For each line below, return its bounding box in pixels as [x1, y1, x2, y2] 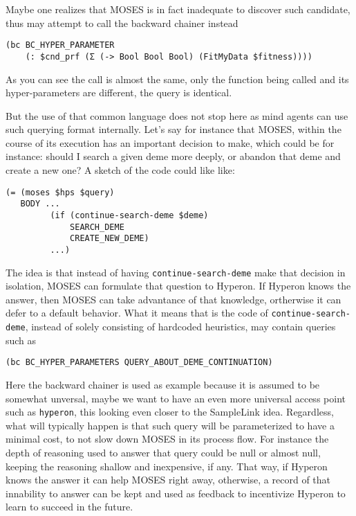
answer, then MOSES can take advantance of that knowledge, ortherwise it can [6, 292, 341, 306]
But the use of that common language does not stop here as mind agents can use [6, 108, 348, 123]
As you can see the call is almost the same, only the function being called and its [6, 71, 349, 86]
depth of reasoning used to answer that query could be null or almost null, [6, 445, 321, 460]
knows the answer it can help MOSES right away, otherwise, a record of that [6, 472, 331, 487]
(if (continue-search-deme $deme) [50, 210, 209, 220]
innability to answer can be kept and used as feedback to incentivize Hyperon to [6, 486, 346, 500]
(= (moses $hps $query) [6, 187, 115, 197]
